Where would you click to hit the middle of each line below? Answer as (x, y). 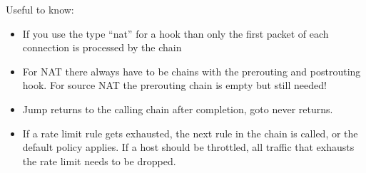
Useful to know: (40, 9)
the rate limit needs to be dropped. (99, 161)
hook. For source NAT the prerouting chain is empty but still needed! (174, 85)
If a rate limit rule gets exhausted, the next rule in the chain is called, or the (190, 133)
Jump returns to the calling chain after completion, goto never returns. (178, 109)
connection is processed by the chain (102, 47)
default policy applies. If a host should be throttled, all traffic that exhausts (188, 147)
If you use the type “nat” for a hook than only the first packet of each (176, 33)
